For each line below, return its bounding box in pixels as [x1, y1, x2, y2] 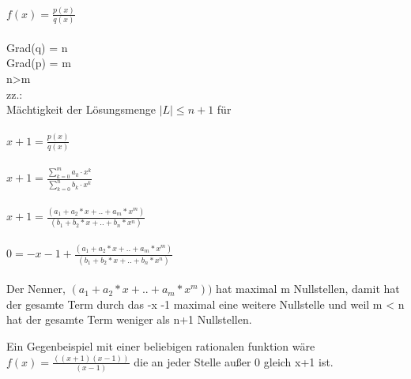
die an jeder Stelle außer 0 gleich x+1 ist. [134, 353, 334, 370]
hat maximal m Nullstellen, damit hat [216, 280, 400, 297]
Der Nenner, [6, 280, 66, 297]
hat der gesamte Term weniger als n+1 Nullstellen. [6, 311, 252, 328]
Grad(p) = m [6, 54, 71, 71]
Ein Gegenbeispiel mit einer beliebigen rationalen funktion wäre [6, 338, 315, 355]
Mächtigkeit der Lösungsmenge [6, 101, 156, 118]
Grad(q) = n [6, 39, 68, 55]
